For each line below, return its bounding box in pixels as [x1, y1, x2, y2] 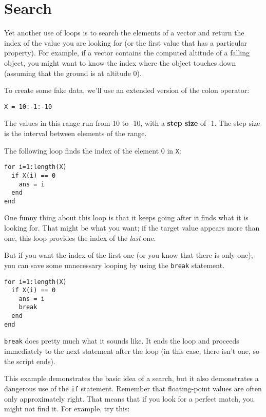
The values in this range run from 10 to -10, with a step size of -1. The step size [4, 118, 260, 128]
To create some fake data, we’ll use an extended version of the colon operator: [4, 85, 250, 96]
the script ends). [4, 355, 55, 366]
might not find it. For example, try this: [4, 403, 130, 414]
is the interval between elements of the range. [4, 127, 147, 138]
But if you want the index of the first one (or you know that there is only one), [4, 250, 253, 260]
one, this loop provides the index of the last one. [4, 232, 156, 243]
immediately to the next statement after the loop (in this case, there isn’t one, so [4, 346, 260, 356]
